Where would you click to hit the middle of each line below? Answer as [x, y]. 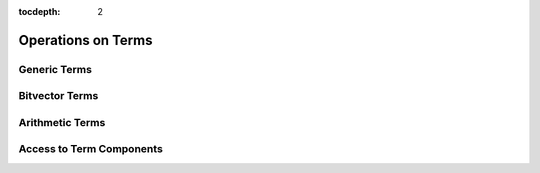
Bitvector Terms [58, 96]
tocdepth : [39, 11]
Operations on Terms [85, 40]
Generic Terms [55, 69]
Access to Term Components [91, 149]
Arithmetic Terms [62, 122]
